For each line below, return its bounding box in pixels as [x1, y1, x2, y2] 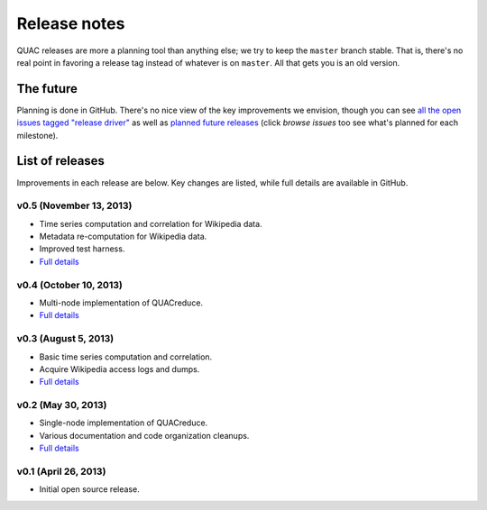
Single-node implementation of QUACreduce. [39, 417, 208, 428]
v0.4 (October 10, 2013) [16, 278, 124, 291]
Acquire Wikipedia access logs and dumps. [39, 363, 200, 374]
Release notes [16, 14, 125, 33]
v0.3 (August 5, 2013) [16, 332, 115, 345]
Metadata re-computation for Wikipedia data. [39, 231, 207, 242]
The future [16, 81, 78, 96]
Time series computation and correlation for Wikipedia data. [39, 218, 262, 229]
